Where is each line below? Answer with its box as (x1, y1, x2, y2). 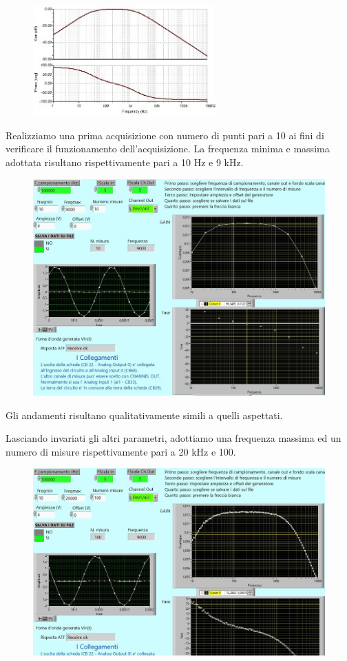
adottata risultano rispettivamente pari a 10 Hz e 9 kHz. (6, 155, 244, 170)
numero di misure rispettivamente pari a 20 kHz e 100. (6, 444, 236, 458)
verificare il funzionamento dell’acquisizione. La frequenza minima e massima (6, 141, 330, 156)
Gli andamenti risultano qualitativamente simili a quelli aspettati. (6, 407, 283, 422)
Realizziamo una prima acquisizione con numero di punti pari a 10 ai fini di (6, 128, 324, 142)
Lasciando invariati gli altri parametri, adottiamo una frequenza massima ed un (6, 431, 341, 445)
